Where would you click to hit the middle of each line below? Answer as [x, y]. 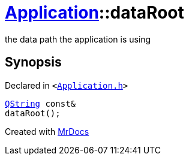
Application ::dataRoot [94, 13]
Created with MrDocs [47, 131]
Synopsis [33, 62]
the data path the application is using [78, 39]
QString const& [40, 103]
